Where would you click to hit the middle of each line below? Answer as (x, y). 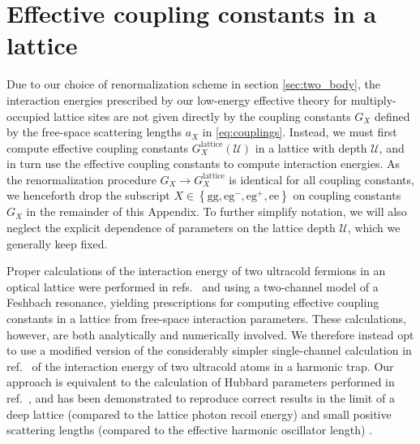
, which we (374, 228)
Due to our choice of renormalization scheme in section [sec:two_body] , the (193, 84)
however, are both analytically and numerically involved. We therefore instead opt (210, 334)
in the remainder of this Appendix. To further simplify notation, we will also (216, 211)
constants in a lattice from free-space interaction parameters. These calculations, (206, 319)
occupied (28, 116)
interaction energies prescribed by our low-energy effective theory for (177, 99)
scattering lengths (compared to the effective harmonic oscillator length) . (190, 430)
